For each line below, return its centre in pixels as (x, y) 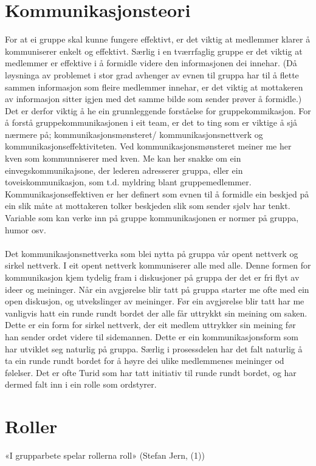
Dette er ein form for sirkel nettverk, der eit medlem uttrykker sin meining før (150, 325)
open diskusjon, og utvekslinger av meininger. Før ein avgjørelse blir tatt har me (155, 301)
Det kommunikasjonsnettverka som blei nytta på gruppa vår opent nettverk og (152, 253)
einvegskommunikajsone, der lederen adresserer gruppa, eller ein (124, 170)
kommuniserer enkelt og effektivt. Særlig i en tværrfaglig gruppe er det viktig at (154, 51)
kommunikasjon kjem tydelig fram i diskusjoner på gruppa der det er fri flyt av (152, 277)
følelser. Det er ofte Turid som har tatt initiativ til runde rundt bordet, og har (151, 372)
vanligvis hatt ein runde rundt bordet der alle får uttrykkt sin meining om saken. (156, 313)
